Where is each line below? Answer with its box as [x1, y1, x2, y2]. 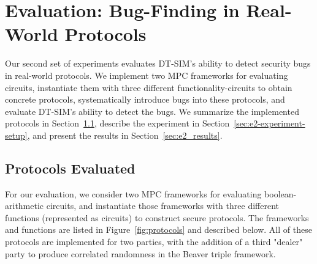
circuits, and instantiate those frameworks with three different [46, 199, 279, 212]
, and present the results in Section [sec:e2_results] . [27, 128, 223, 141]
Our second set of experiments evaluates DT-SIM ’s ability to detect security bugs [5, 57, 311, 70]
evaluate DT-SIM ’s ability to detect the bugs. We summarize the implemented [5, 105, 299, 117]
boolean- [264, 187, 297, 200]
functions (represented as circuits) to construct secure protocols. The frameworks [5, 211, 309, 224]
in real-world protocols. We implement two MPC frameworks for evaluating [5, 68, 288, 81]
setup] [5, 128, 28, 141]
